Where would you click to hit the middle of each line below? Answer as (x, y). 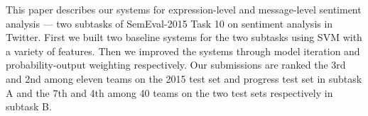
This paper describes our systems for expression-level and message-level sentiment (184, 9)
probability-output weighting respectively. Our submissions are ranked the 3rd (176, 65)
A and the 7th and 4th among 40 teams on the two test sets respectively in (169, 92)
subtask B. (29, 106)
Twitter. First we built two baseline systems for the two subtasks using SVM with (184, 37)
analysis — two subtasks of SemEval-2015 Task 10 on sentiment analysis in (169, 23)
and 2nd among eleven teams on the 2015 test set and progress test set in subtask (184, 78)
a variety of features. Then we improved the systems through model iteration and (183, 51)
